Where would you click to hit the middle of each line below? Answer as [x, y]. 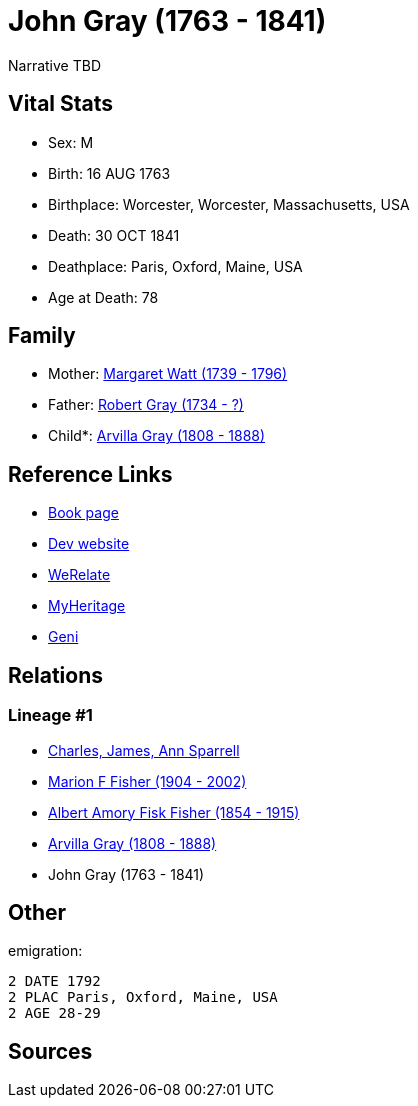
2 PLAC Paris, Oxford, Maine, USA [143, 997]
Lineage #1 [50, 715]
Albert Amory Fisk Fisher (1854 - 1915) [174, 812]
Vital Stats [61, 104]
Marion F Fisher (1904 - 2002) [147, 781]
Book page [83, 513]
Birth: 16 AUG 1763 [109, 173]
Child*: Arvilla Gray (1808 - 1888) [157, 436]
